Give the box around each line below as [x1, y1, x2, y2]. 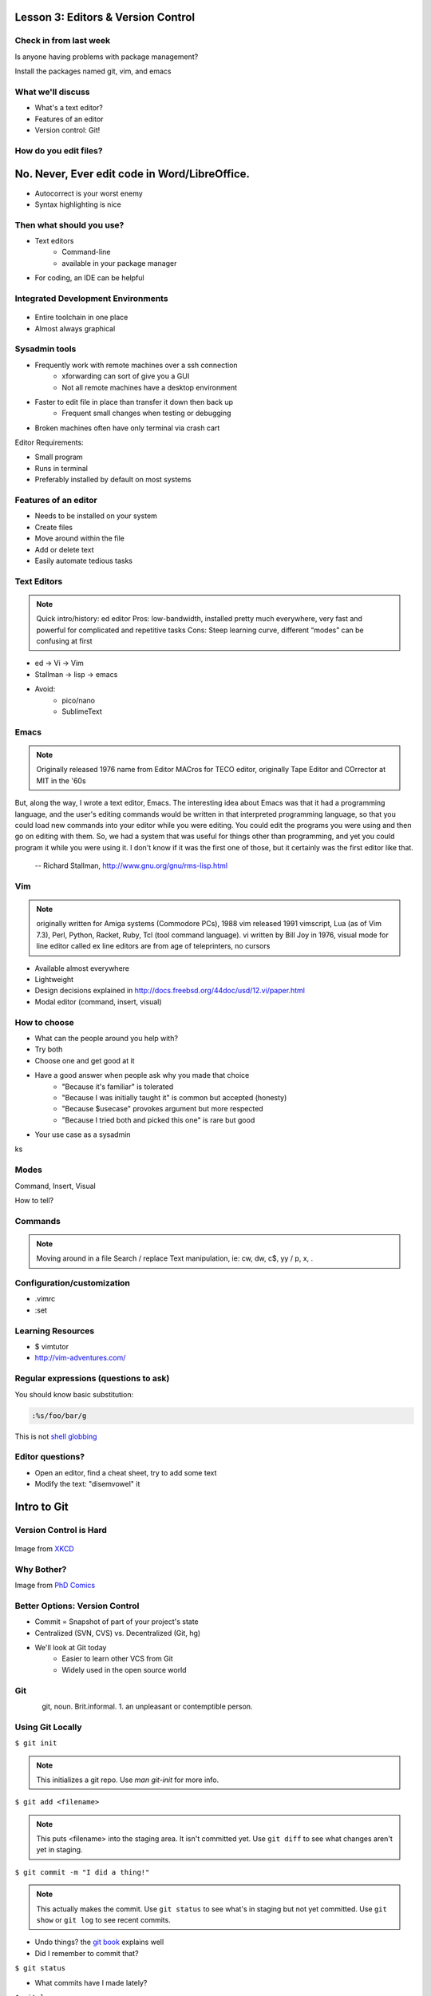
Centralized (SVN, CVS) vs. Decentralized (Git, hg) [34, 1628, 201, 1638]
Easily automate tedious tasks [34, 556, 133, 565]
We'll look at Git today [34, 1643, 107, 1653]
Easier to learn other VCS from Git [61, 1653, 173, 1664]
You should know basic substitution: [14, 1389, 134, 1399]
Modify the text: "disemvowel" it [34, 1479, 140, 1489]
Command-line [61, 248, 111, 257]
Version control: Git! [34, 125, 101, 135]
